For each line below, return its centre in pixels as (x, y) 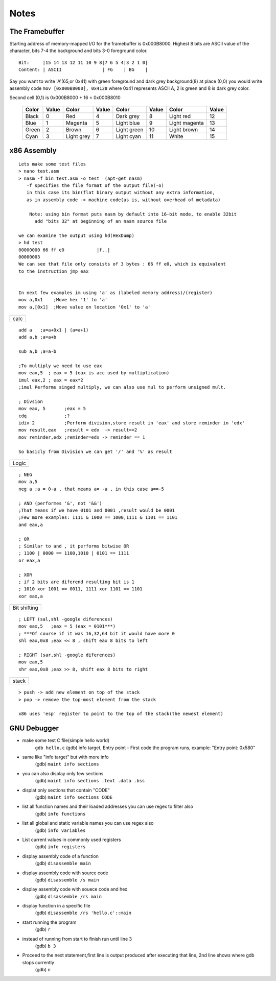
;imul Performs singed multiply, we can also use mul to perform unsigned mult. (122, 387)
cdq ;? (44, 416)
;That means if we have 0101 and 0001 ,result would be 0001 (97, 510)
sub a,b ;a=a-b (38, 352)
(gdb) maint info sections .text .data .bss (90, 781)
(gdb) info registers (60, 847)
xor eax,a (31, 596)
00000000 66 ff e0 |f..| (64, 250)
